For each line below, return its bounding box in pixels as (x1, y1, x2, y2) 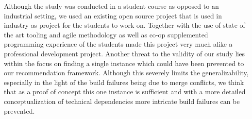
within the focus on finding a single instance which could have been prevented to (4, 58, 244, 68)
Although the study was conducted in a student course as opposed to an (4, 1, 219, 11)
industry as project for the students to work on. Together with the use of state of (4, 20, 245, 30)
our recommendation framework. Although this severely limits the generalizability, (4, 68, 249, 78)
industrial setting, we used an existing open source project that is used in (4, 10, 222, 20)
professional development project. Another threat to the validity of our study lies (4, 48, 245, 58)
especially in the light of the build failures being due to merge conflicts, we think (4, 77, 244, 87)
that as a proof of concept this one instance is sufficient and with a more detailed (4, 86, 246, 97)
